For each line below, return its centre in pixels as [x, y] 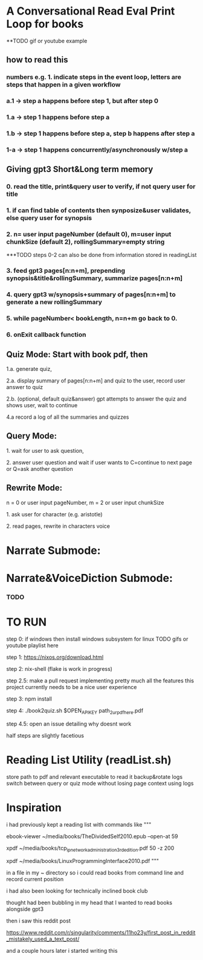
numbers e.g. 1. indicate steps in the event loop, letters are [94, 77]
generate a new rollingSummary [54, 302]
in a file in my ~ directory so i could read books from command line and [95, 873]
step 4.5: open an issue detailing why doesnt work [69, 724]
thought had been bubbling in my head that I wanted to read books [89, 903]
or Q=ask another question [40, 468]
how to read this [37, 60]
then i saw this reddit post [38, 921]
